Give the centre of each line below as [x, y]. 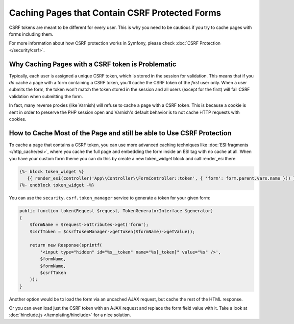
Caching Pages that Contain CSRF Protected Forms [115, 13]
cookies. [18, 119]
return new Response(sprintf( [66, 245]
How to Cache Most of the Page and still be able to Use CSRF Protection [120, 133]
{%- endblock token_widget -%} [57, 185]
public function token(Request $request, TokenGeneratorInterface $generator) [116, 211]
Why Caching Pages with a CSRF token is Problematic [93, 64]
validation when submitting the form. [46, 96]
